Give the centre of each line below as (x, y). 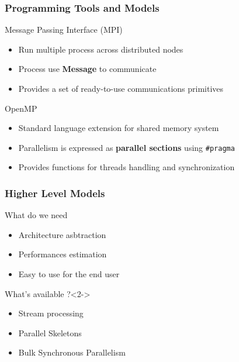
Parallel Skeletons (50, 332)
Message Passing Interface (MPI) (64, 30)
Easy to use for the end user (69, 274)
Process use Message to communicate (87, 69)
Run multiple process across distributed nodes (101, 49)
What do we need (36, 215)
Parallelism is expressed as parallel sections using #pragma (127, 147)
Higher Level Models (55, 193)
